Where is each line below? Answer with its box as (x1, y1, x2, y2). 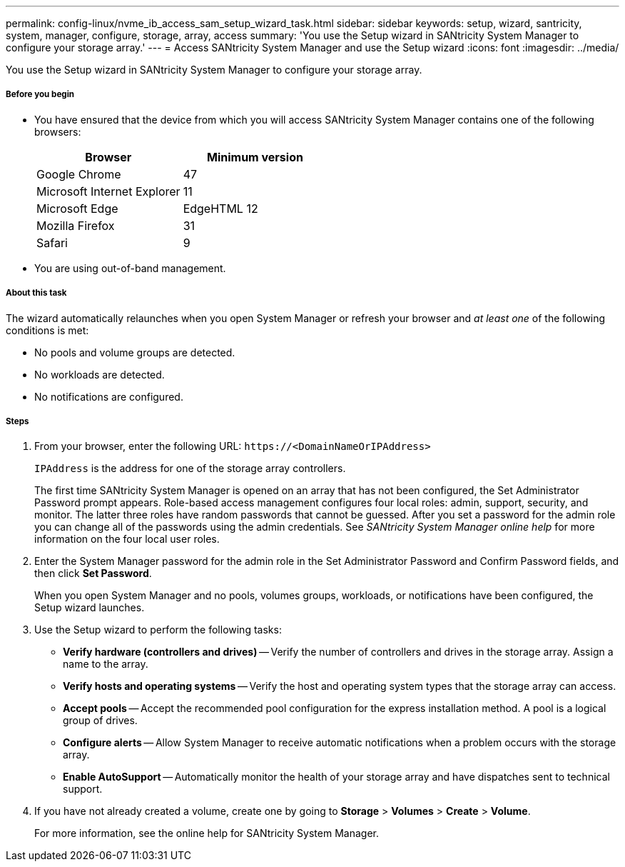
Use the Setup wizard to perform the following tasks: (34, 623, 282, 636)
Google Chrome (36, 166, 121, 181)
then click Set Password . (34, 567, 152, 580)
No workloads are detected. (34, 368, 165, 381)
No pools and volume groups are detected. (34, 346, 235, 359)
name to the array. (63, 658, 148, 671)
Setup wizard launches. (34, 601, 145, 614)
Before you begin (6, 89, 75, 100)
